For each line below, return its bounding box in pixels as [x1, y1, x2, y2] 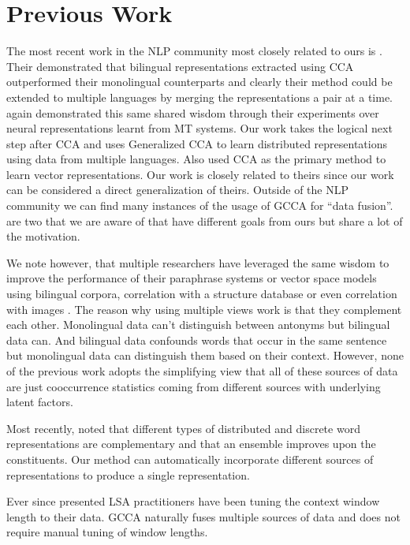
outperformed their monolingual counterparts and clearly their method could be [6, 73, 393, 90]
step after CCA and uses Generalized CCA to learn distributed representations [6, 135, 387, 151]
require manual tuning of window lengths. [6, 524, 208, 540]
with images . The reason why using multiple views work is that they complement [6, 300, 402, 317]
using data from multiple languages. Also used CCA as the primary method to [6, 151, 386, 167]
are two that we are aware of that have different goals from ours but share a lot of [6, 212, 403, 229]
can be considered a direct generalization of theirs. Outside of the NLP [6, 181, 348, 198]
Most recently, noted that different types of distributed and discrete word [6, 420, 360, 436]
